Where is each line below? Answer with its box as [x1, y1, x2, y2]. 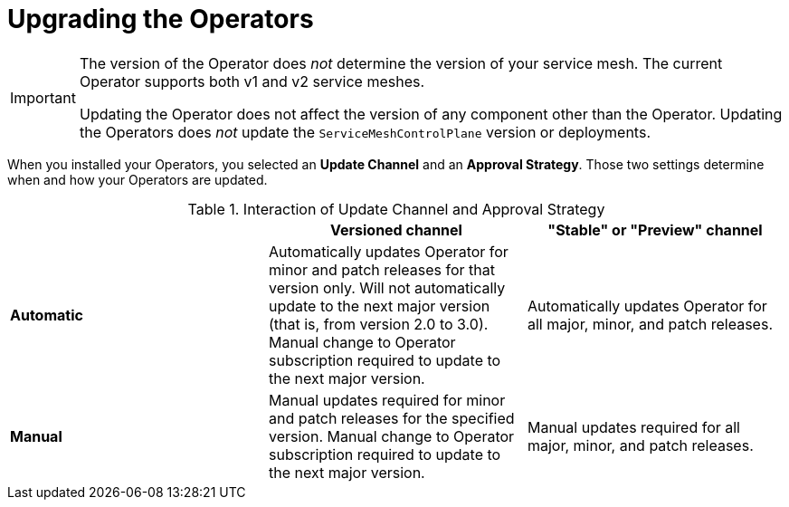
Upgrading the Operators [7, 4, 314, 34]
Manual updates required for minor [268, 390, 506, 409]
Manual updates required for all [527, 417, 740, 436]
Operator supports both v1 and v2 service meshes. [79, 72, 425, 91]
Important [10, 88, 76, 107]
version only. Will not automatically [268, 278, 506, 297]
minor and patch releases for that [268, 260, 495, 279]
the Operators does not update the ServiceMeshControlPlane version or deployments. [79, 122, 651, 141]
